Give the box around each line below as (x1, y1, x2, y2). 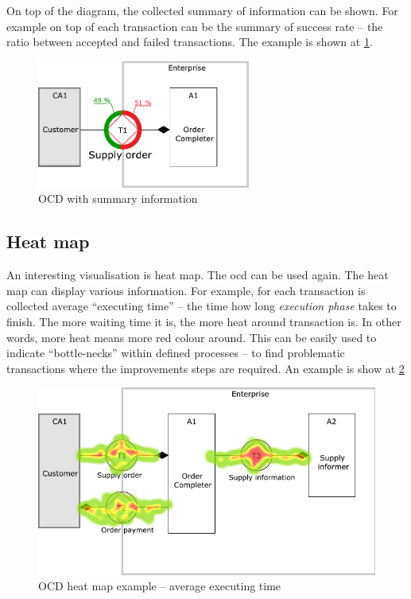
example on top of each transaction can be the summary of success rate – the (6, 18, 383, 34)
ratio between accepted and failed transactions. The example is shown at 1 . (6, 33, 373, 50)
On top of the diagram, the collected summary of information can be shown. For (6, 2, 398, 18)
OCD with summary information (38, 190, 198, 207)
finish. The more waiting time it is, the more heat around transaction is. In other (6, 313, 401, 330)
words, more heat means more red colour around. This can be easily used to (6, 329, 377, 345)
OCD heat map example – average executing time (38, 578, 281, 594)
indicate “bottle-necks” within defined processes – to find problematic (6, 344, 345, 361)
